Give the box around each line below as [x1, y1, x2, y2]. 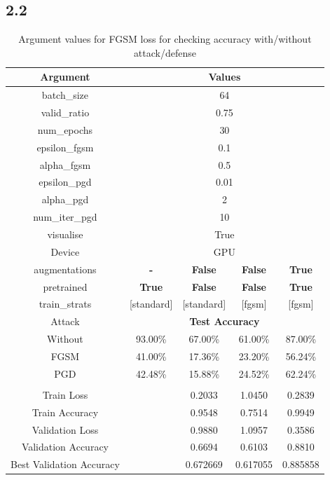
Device [50, 244, 80, 259]
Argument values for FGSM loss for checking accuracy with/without [18, 32, 312, 46]
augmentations [34, 261, 97, 276]
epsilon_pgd [39, 174, 92, 189]
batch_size [41, 88, 89, 102]
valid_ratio [41, 105, 90, 120]
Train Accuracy [32, 404, 99, 419]
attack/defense [133, 45, 196, 60]
